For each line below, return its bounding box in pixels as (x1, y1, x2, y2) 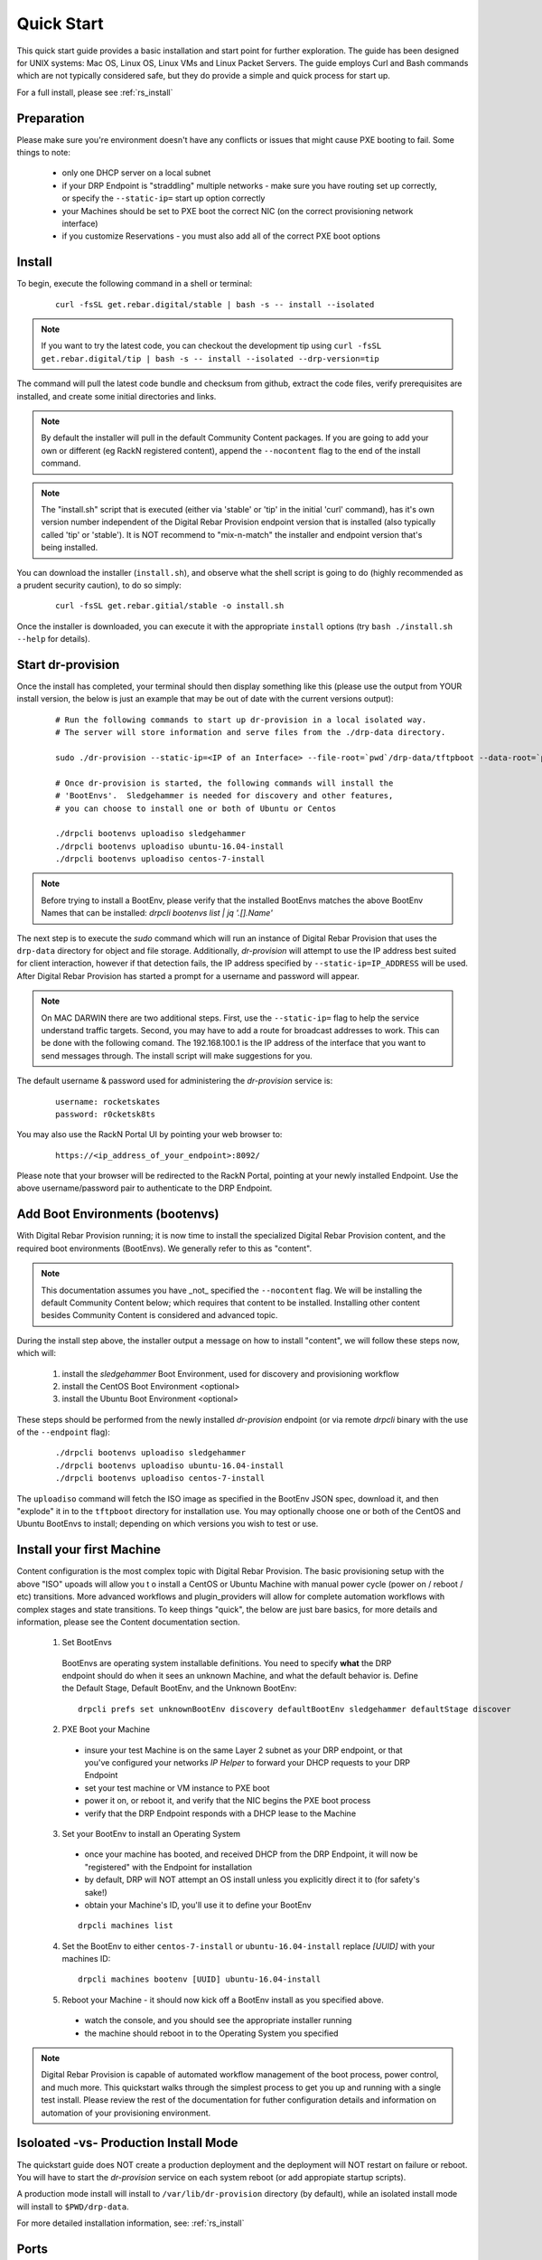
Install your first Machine (16, 1542, 162, 1558)
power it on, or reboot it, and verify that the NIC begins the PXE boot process (84, 1795, 371, 1806)
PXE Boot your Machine (61, 1724, 151, 1735)
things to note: (16, 147, 71, 158)
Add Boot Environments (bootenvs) (16, 1207, 220, 1222)
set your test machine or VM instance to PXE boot (84, 1782, 270, 1794)
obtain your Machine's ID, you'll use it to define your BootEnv (84, 1899, 312, 1910)
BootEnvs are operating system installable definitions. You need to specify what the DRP (61, 1657, 392, 1668)
